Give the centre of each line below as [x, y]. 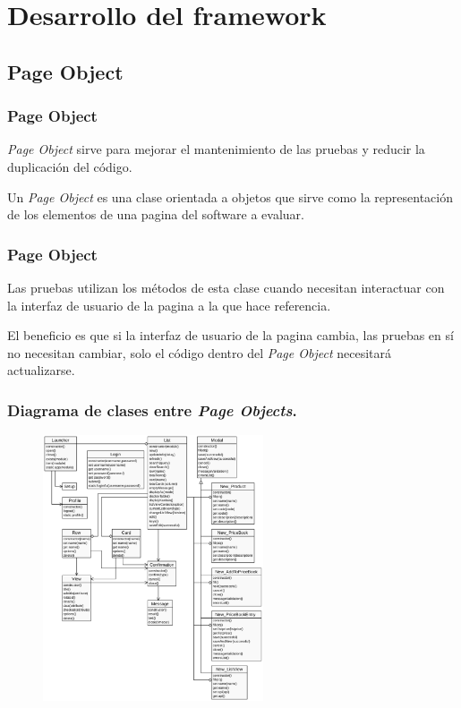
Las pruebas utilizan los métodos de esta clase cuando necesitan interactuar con [226, 287]
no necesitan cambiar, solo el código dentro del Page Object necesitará [199, 352]
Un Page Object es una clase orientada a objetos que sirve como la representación [230, 196]
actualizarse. [41, 370]
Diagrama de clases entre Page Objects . [152, 409]
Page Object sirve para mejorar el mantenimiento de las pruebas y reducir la [216, 149]
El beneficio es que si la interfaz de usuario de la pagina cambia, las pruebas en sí [230, 335]
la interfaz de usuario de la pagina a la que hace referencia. [169, 305]
